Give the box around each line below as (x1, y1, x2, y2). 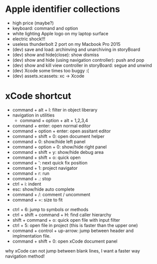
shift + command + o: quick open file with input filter (12, 217, 121, 223)
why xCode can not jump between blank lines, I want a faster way (5, 248, 141, 254)
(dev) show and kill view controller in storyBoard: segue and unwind (12, 62, 152, 68)
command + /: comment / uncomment (12, 191, 91, 197)
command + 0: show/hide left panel (12, 138, 86, 144)
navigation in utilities (12, 112, 55, 118)
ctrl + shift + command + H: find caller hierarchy (12, 212, 112, 218)
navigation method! (5, 253, 45, 259)
